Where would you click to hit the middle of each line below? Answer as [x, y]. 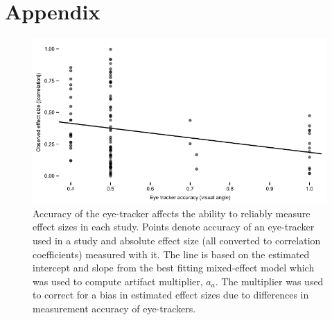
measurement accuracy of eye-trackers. [114, 308]
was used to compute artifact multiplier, [118, 281]
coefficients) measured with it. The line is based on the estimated [171, 254]
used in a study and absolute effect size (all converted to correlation [177, 240]
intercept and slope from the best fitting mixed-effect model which [174, 268]
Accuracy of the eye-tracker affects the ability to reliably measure [172, 213]
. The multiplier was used [269, 281]
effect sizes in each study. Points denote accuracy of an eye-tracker [174, 227]
